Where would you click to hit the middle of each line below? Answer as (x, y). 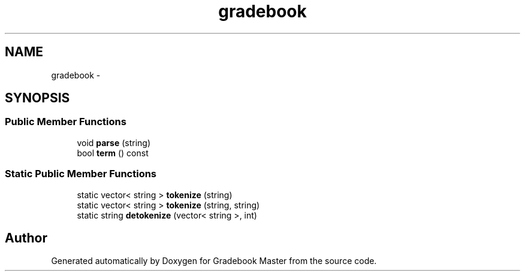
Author (26, 238)
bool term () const (113, 153)
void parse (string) (114, 142)
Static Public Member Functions (81, 174)
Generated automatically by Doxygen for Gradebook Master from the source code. (214, 261)
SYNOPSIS (37, 98)
